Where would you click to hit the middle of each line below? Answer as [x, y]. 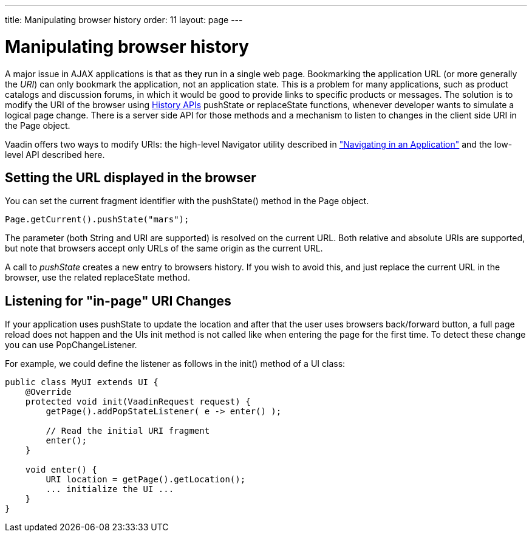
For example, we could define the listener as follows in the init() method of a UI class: [175, 364]
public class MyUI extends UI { [82, 382]
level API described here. [55, 154]
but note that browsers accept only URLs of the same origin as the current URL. [164, 248]
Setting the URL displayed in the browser [131, 177]
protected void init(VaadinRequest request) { [138, 402]
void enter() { [61, 470]
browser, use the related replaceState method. [97, 278]
